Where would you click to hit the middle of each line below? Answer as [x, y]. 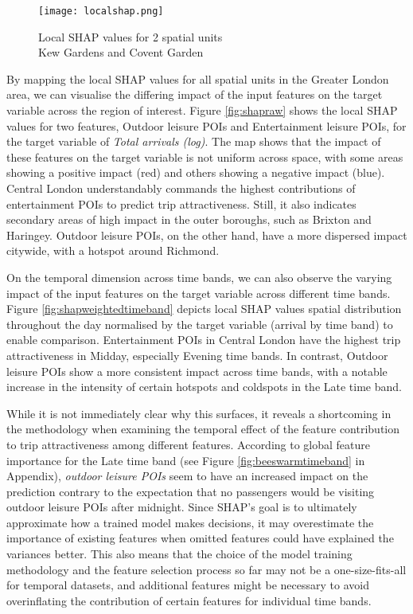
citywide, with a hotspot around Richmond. [113, 250]
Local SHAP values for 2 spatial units [131, 36]
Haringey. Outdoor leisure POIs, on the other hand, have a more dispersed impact [207, 235]
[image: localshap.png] [101, 11]
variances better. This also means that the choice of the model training [179, 554]
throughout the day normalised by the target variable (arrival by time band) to [200, 324]
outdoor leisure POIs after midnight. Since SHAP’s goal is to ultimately [182, 507]
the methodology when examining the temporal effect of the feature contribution [203, 429]
